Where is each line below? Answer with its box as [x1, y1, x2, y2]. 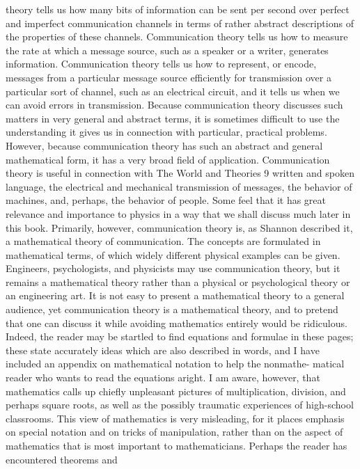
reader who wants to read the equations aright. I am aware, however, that [6, 370, 320, 385]
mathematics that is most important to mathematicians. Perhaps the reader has [6, 438, 347, 452]
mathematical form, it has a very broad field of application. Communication [6, 152, 330, 166]
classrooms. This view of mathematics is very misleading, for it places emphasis [6, 411, 345, 425]
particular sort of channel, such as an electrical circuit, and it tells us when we [6, 84, 340, 98]
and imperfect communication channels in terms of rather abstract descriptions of [6, 15, 354, 30]
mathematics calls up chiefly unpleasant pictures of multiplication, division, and [6, 383, 346, 398]
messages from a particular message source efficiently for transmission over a [6, 70, 331, 84]
